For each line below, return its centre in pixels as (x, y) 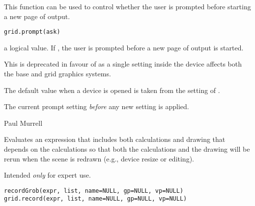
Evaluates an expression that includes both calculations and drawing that (115, 139)
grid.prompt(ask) (32, 32)
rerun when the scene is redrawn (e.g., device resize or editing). (99, 158)
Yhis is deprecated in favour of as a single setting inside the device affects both (123, 64)
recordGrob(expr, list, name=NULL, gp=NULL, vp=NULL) (94, 191)
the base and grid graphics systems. (57, 74)
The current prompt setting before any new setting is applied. (97, 106)
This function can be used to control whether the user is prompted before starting (127, 6)
